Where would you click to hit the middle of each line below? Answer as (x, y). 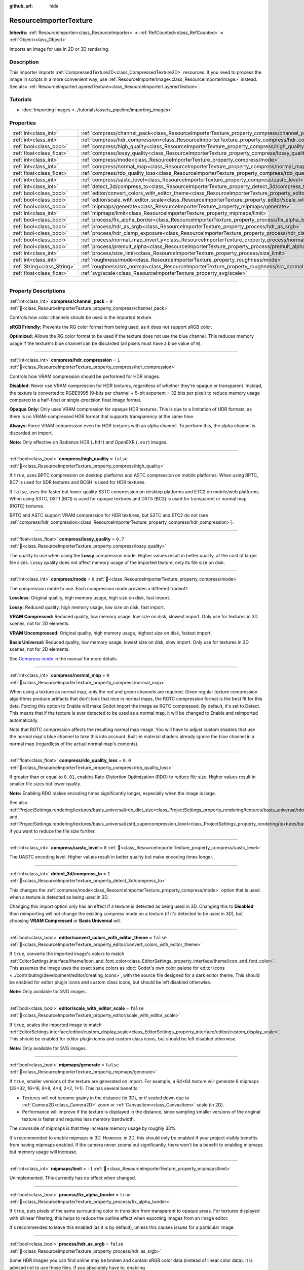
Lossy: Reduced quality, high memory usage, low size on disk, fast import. (87, 607)
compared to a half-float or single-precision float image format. (75, 400)
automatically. (24, 720)
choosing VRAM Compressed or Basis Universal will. (66, 921)
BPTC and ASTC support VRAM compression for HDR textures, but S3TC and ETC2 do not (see (109, 515)
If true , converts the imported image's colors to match (67, 954)
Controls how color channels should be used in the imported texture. (81, 317)
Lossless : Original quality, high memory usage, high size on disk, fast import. (90, 598)
